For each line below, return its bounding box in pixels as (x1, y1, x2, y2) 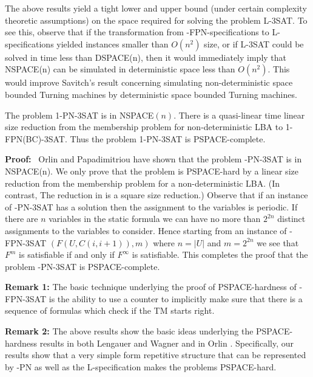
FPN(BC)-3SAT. (5, 132, 67, 145)
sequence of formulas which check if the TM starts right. (5, 304, 215, 317)
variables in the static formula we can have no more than (49, 212, 261, 225)
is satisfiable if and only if (19, 248, 115, 261)
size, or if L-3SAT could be (204, 37, 304, 50)
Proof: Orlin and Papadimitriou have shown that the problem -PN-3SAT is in (5, 153, 302, 165)
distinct (277, 212, 306, 225)
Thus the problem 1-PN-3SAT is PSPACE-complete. (70, 132, 266, 145)
